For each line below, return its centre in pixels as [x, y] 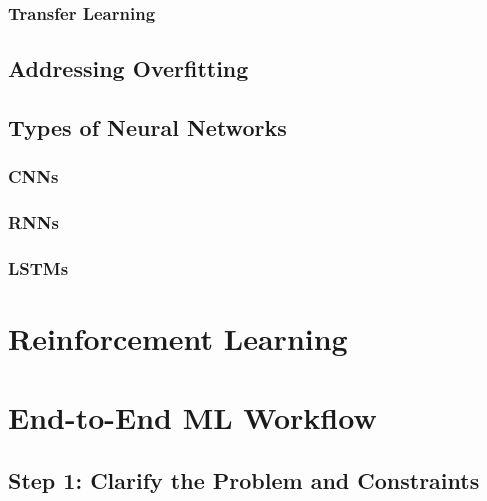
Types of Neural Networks [147, 127]
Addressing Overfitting [128, 68]
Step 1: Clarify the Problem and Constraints [244, 480]
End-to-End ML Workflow [192, 416]
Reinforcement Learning [178, 338]
